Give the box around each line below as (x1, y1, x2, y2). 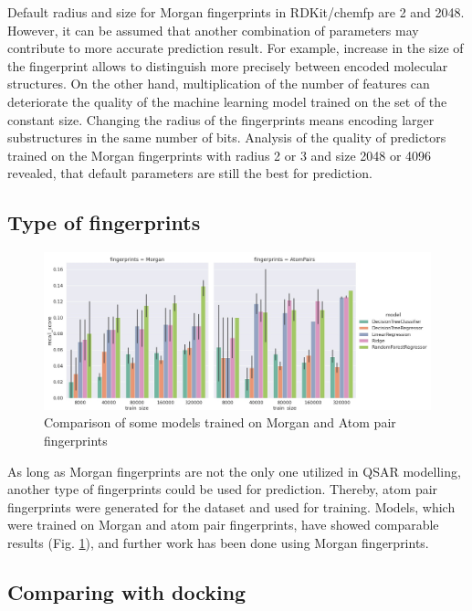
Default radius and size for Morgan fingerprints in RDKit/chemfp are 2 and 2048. (7, 3, 465, 21)
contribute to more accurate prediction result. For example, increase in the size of (7, 38, 464, 58)
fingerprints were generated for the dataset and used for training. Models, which (7, 497, 456, 516)
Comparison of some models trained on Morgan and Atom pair (44, 413, 396, 432)
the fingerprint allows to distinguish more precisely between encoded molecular (7, 56, 448, 75)
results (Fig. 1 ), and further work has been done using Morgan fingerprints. (7, 532, 429, 552)
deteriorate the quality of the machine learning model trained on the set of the (7, 91, 447, 111)
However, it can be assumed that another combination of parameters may (7, 20, 419, 39)
